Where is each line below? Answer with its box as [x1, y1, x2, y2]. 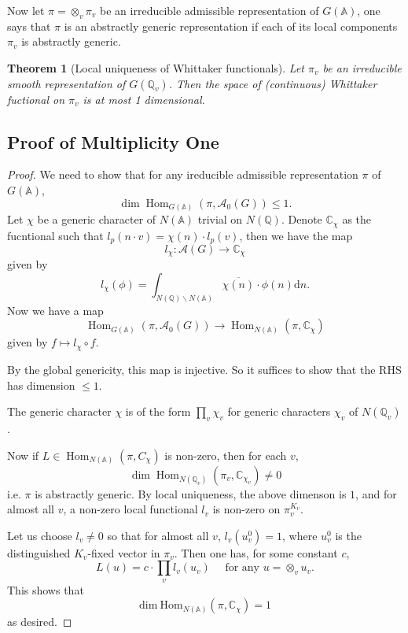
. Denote [281, 211, 322, 228]
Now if [7, 446, 39, 463]
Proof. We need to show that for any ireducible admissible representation [7, 166, 358, 183]
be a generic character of [37, 211, 156, 228]
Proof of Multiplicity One [7, 129, 219, 154]
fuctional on [7, 91, 64, 107]
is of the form [125, 403, 191, 420]
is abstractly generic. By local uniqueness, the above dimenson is [35, 485, 347, 502]
